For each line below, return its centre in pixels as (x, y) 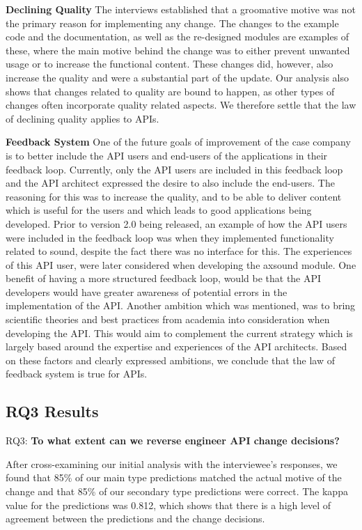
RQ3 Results (52, 411)
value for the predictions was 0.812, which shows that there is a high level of (168, 505)
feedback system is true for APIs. (77, 374)
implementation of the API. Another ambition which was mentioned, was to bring (181, 305)
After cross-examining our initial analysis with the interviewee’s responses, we (172, 463)
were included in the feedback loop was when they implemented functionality (170, 237)
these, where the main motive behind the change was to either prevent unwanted (178, 50)
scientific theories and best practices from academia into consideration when (168, 319)
